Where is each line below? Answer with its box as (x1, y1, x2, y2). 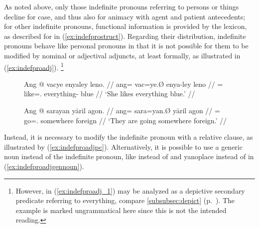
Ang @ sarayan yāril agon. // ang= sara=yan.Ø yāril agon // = (24, 105, 220, 115)
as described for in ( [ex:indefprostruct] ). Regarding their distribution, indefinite (4, 30, 246, 41)
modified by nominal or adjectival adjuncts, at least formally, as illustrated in (4, 50, 241, 60)
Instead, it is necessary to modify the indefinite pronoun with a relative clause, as (4, 132, 253, 142)
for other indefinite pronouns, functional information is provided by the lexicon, (4, 21, 247, 31)
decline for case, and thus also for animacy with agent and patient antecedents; (4, 11, 246, 21)
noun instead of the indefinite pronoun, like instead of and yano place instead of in (4, 151, 254, 162)
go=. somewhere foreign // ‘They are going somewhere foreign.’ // (24, 115, 227, 125)
